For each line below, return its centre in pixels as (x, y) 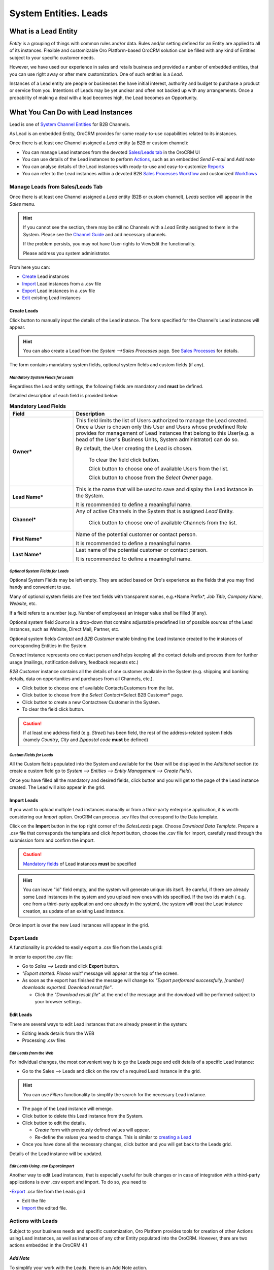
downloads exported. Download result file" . (67, 988)
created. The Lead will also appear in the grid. (57, 787)
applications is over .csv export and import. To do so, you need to (78, 1182)
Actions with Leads (33, 1221)
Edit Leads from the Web (31, 1053)
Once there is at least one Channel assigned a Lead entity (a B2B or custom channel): (99, 143)
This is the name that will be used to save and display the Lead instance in (164, 489)
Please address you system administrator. (67, 253)
